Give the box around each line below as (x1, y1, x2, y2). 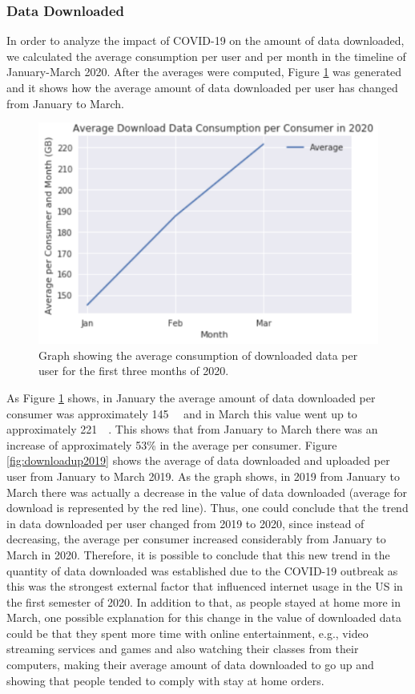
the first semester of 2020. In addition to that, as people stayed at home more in (6, 593, 401, 610)
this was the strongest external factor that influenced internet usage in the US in (6, 578, 403, 595)
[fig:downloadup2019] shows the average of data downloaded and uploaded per (6, 452, 390, 469)
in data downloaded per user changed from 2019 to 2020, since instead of (6, 514, 365, 531)
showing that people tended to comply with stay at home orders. (6, 672, 324, 688)
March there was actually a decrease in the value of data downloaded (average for (6, 483, 408, 500)
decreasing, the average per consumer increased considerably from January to (6, 531, 386, 547)
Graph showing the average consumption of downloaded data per (38, 346, 358, 363)
